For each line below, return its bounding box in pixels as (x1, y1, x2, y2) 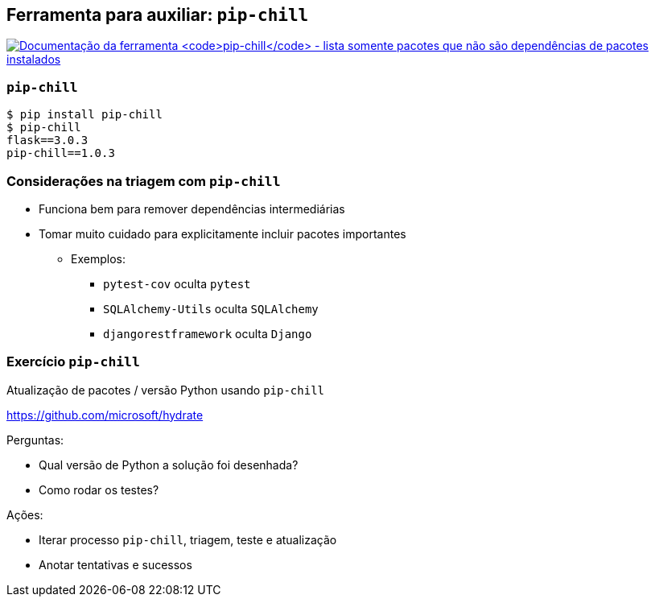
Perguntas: (6, 432, 64, 447)
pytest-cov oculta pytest (103, 276, 251, 291)
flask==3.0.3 (6, 134, 89, 147)
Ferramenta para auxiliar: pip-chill (6, 5, 309, 25)
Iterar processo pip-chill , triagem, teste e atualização (39, 532, 337, 547)
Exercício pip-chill (6, 353, 140, 370)
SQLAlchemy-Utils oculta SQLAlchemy (103, 301, 319, 316)
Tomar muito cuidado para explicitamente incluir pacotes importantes (39, 226, 406, 241)
